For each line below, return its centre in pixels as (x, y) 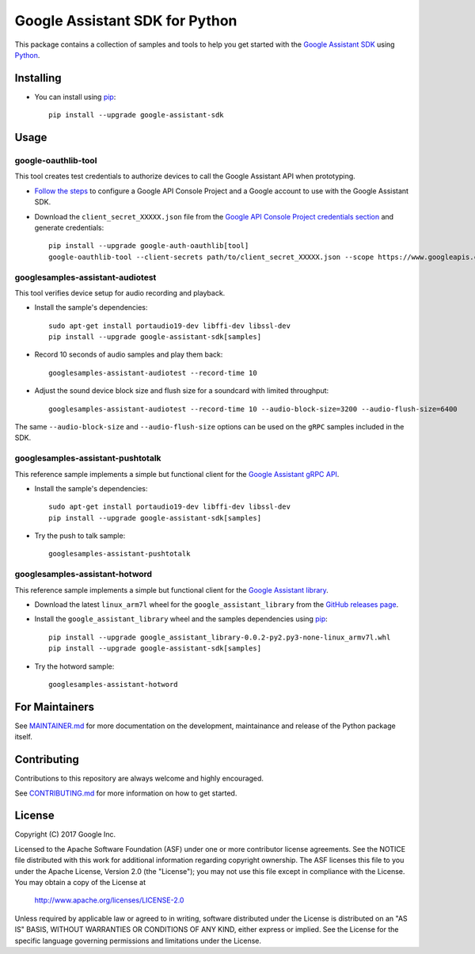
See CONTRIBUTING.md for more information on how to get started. (126, 793)
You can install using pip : (75, 97)
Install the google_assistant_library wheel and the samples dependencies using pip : (181, 619)
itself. (24, 737)
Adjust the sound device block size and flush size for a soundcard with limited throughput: (182, 391)
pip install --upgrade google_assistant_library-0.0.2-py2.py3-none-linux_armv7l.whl (220, 637)
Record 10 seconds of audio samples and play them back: (129, 355)
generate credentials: (69, 227)
